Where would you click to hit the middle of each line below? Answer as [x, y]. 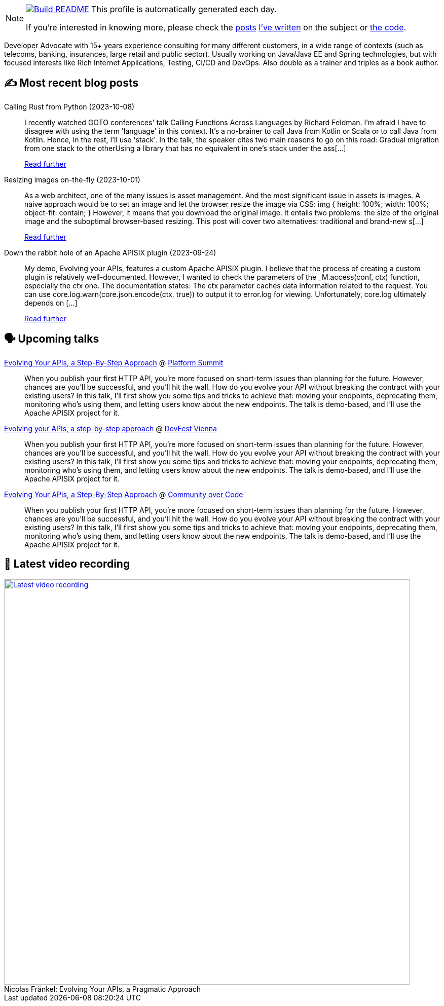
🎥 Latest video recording [67, 564]
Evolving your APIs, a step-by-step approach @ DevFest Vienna [110, 428]
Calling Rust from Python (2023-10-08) [69, 106]
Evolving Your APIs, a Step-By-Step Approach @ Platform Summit [114, 362]
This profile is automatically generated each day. [184, 9]
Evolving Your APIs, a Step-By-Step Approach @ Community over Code [124, 494]
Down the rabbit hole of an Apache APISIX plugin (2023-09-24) [110, 252]
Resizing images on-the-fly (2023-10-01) [72, 179]
